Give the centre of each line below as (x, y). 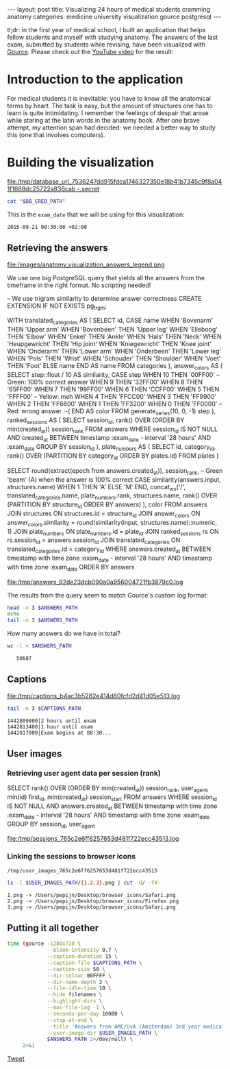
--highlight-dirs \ (75, 1001)
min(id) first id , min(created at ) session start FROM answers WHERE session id (112, 798)
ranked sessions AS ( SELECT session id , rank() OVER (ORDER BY (96, 421)
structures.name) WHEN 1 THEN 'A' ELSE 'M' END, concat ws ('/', (97, 488)
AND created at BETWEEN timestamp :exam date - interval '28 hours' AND (109, 439)
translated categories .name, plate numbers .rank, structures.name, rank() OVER (112, 496)
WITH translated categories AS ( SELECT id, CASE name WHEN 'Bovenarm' (110, 321)
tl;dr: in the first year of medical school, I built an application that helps (106, 30)
